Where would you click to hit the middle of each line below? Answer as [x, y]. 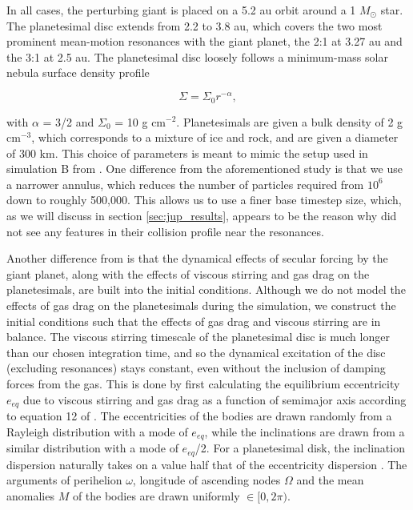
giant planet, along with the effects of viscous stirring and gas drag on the [188, 273]
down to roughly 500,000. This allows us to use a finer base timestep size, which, [204, 200]
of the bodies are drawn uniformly [156, 495]
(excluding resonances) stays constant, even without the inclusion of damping [196, 368]
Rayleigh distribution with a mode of [97, 431]
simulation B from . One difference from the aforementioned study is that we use [204, 169]
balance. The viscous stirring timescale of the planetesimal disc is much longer [198, 337]
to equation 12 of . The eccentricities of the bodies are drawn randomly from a [199, 416]
